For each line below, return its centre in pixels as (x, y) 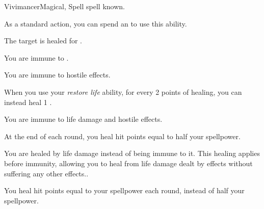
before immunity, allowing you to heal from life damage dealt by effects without (128, 163)
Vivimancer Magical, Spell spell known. (64, 6)
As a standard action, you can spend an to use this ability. (96, 23)
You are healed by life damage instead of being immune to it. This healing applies (132, 153)
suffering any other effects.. (46, 173)
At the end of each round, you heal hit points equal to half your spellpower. (122, 136)
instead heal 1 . (28, 102)
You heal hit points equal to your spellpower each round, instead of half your (124, 190)
